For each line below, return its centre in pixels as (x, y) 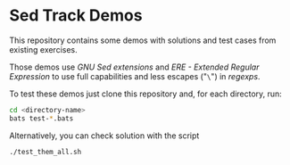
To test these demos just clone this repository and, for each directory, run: (146, 94)
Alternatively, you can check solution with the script (104, 136)
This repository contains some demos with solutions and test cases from (143, 40)
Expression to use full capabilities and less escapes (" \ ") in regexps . (135, 76)
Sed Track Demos (76, 16)
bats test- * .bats (41, 118)
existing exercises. (43, 49)
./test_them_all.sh (46, 152)
